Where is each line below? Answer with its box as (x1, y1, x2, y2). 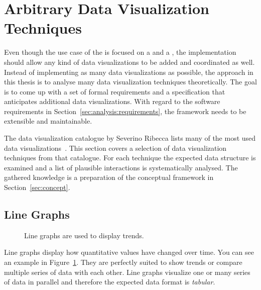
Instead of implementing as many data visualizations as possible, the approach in (4, 66, 253, 77)
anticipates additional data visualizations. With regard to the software (4, 96, 220, 107)
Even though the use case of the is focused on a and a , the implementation (4, 47, 236, 57)
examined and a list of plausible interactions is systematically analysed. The (4, 162, 238, 172)
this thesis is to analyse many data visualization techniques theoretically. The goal (4, 76, 257, 87)
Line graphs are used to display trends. (24, 230, 144, 240)
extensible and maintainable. (4, 116, 92, 126)
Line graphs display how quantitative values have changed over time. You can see (4, 247, 254, 257)
